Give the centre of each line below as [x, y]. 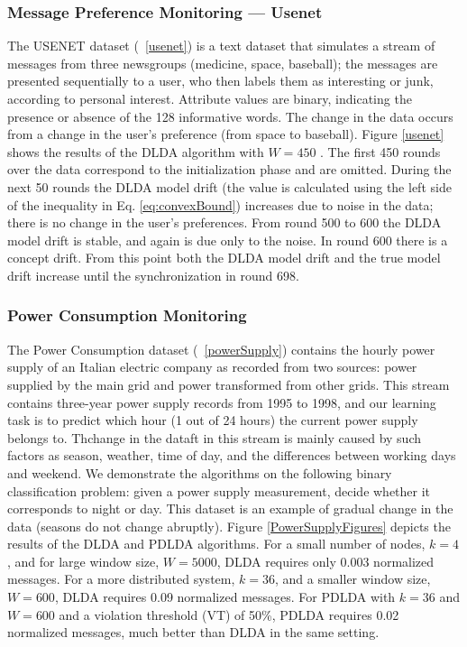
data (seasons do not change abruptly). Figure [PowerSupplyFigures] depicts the [229, 526]
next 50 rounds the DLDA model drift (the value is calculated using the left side [229, 186]
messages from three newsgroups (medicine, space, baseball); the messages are [223, 63]
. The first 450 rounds [380, 151]
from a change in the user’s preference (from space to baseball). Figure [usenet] [226, 134]
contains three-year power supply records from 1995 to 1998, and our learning [222, 402]
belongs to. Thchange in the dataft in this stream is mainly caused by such [214, 437]
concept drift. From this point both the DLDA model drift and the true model [224, 258]
